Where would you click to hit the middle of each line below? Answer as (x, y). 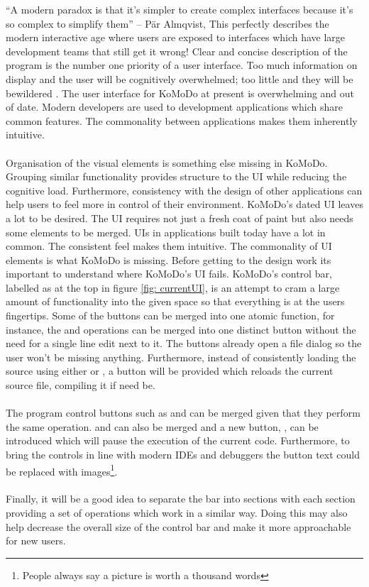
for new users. (36, 541)
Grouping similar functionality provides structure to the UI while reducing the (176, 176)
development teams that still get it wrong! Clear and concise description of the (177, 51)
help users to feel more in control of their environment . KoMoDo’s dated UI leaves (184, 204)
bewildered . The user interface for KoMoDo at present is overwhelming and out (180, 93)
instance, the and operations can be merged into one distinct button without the (181, 329)
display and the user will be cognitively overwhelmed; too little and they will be (180, 78)
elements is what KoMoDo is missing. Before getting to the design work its (169, 259)
